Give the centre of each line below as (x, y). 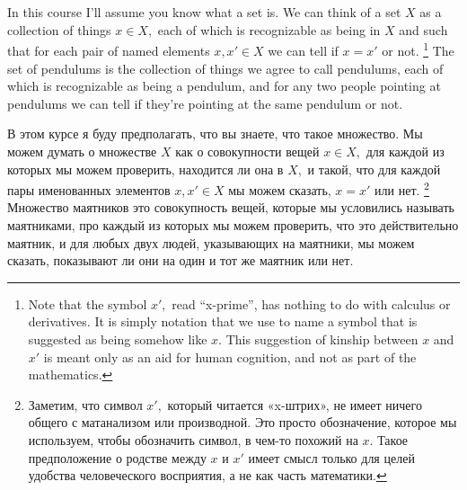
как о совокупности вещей (247, 151)
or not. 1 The (418, 49)
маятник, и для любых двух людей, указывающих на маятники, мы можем (211, 242)
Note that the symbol (88, 303)
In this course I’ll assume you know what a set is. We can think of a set (204, 12)
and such (423, 29)
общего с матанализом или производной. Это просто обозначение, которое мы (242, 422)
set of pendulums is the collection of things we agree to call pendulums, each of (225, 68)
